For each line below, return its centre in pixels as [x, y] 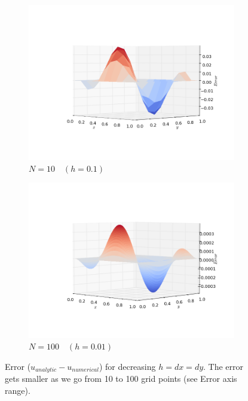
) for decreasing [127, 366]
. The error [223, 366]
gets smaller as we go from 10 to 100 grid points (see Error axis [121, 379]
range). [18, 390]
